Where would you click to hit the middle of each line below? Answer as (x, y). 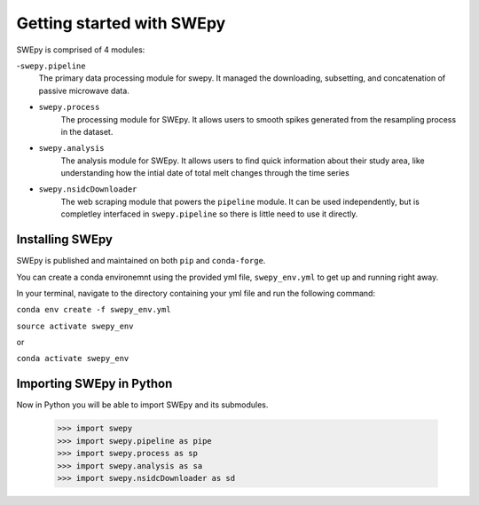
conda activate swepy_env (73, 359)
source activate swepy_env (75, 326)
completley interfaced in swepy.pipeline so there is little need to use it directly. (209, 214)
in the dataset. (87, 131)
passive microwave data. (84, 91)
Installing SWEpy (64, 240)
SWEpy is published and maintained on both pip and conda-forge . (141, 261)
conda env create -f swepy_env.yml (94, 310)
